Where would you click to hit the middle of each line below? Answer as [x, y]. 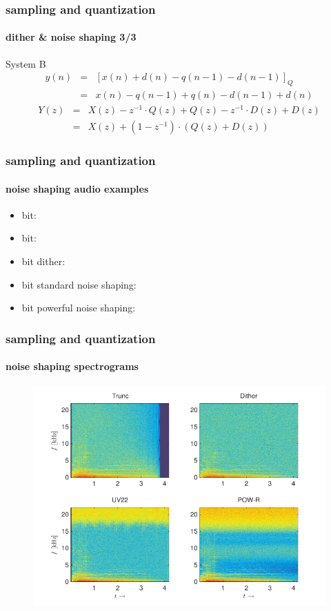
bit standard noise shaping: [79, 284]
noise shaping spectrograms [72, 366]
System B [26, 63]
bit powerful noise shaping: [79, 308]
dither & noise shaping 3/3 [71, 37]
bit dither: [43, 261]
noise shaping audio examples [77, 188]
